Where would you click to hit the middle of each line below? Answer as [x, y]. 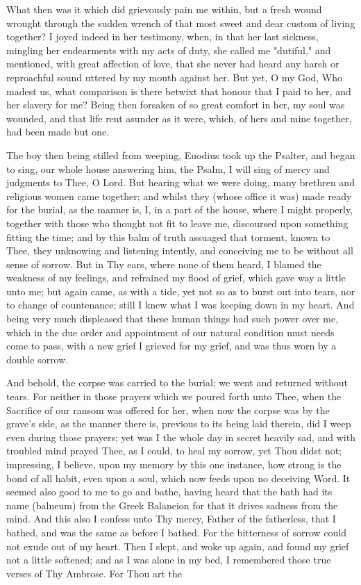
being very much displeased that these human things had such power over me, [173, 319]
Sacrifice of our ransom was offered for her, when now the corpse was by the [168, 410]
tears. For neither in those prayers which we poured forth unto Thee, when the [174, 396]
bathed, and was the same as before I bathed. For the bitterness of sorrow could [177, 532]
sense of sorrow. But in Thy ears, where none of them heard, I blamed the [164, 264]
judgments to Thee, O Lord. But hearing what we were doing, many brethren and [180, 182]
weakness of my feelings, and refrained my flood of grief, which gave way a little [176, 278]
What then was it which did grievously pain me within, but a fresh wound [164, 9]
